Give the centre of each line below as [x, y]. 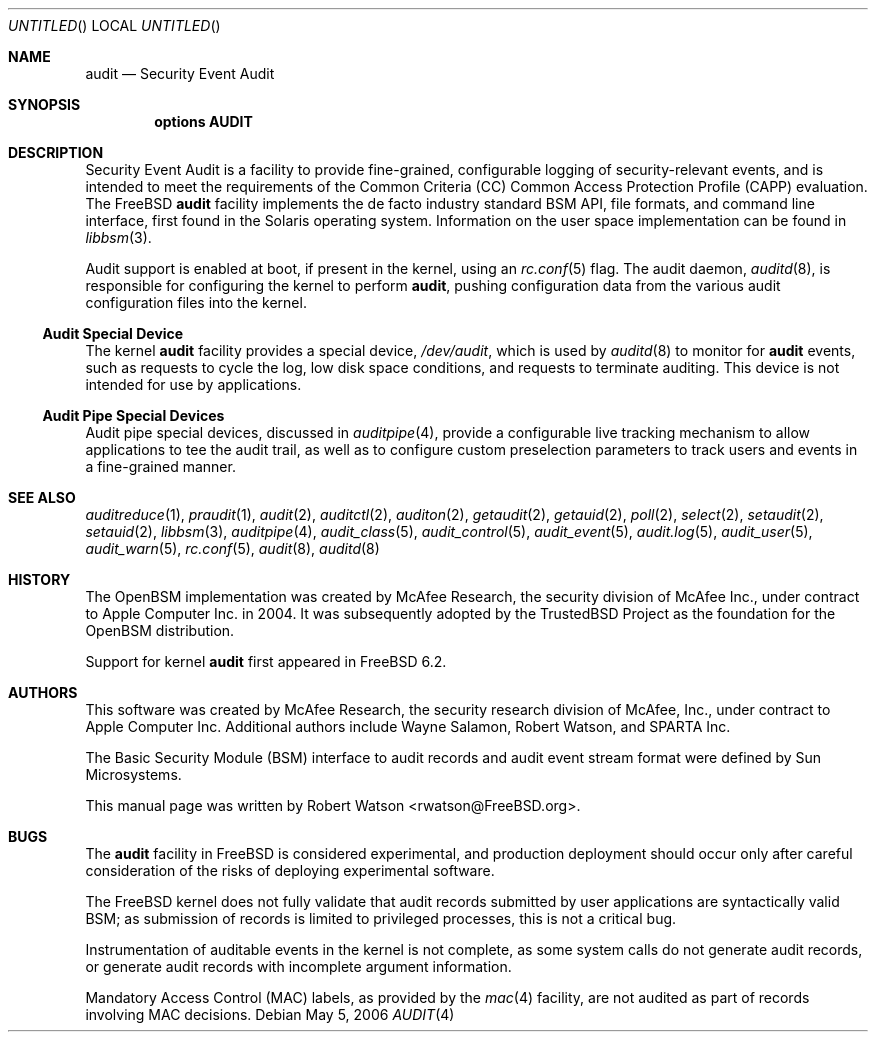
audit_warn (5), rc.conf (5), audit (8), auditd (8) [232, 548]
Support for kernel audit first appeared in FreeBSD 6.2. [266, 661]
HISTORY [39, 579]
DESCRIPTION [56, 152]
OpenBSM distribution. [160, 630]
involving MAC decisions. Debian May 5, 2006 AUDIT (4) [270, 1014]
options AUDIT [203, 121]
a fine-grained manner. [160, 466]
